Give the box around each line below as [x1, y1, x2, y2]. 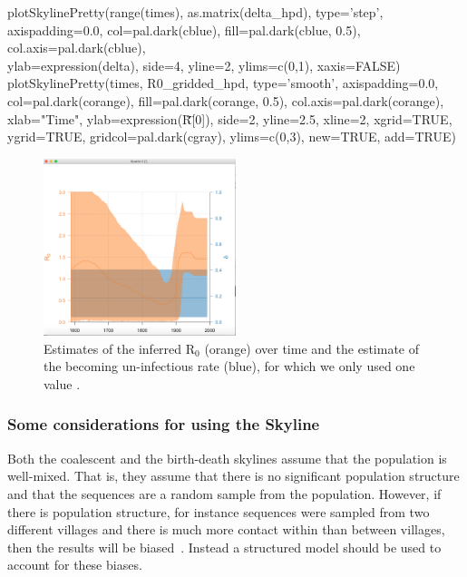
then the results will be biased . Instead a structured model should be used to [7, 537, 442, 556]
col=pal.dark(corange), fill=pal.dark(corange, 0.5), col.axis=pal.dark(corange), [7, 91, 444, 110]
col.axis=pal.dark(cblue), [7, 38, 146, 57]
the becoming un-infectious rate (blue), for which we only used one [44, 357, 415, 376]
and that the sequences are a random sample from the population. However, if [7, 484, 442, 503]
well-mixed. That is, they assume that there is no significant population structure [7, 466, 460, 485]
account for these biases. [7, 555, 142, 574]
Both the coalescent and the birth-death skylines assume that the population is [7, 448, 447, 467]
